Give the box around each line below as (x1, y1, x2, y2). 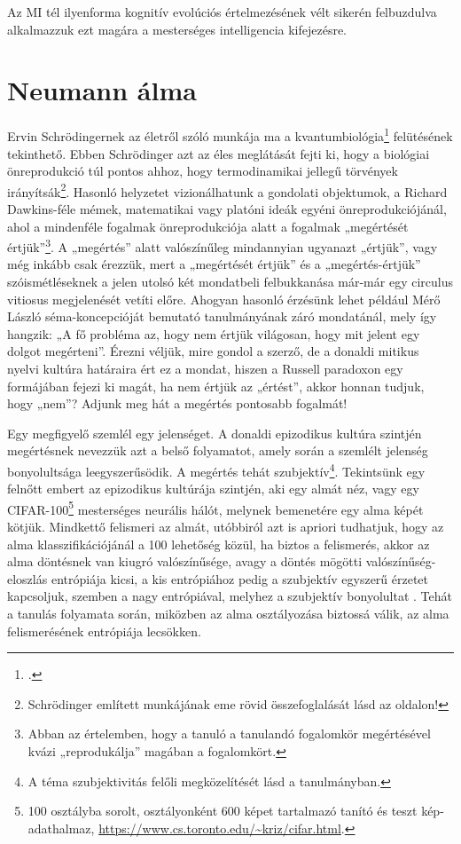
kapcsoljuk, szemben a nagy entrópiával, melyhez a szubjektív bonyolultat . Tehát (7, 587, 452, 605)
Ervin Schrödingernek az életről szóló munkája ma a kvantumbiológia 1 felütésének (7, 124, 453, 145)
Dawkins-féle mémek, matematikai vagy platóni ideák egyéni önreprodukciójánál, (7, 200, 447, 217)
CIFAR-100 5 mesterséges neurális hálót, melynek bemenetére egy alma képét (7, 497, 424, 518)
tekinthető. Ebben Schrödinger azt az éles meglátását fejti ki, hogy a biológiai (7, 144, 430, 162)
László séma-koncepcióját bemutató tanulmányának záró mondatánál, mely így (7, 307, 437, 326)
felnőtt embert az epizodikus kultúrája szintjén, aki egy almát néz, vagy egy (7, 479, 419, 498)
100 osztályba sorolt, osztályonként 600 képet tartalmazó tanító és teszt (27, 801, 418, 820)
